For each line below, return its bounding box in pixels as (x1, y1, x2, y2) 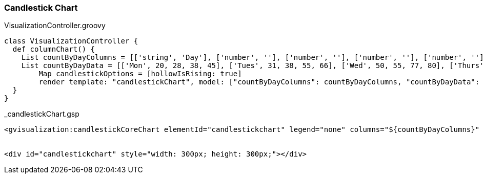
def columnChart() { (12, 45, 95, 54)
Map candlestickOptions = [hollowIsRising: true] (38, 70, 242, 78)
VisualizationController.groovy (4, 21, 106, 30)
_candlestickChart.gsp (4, 109, 79, 119)
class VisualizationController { (4, 37, 138, 46)
